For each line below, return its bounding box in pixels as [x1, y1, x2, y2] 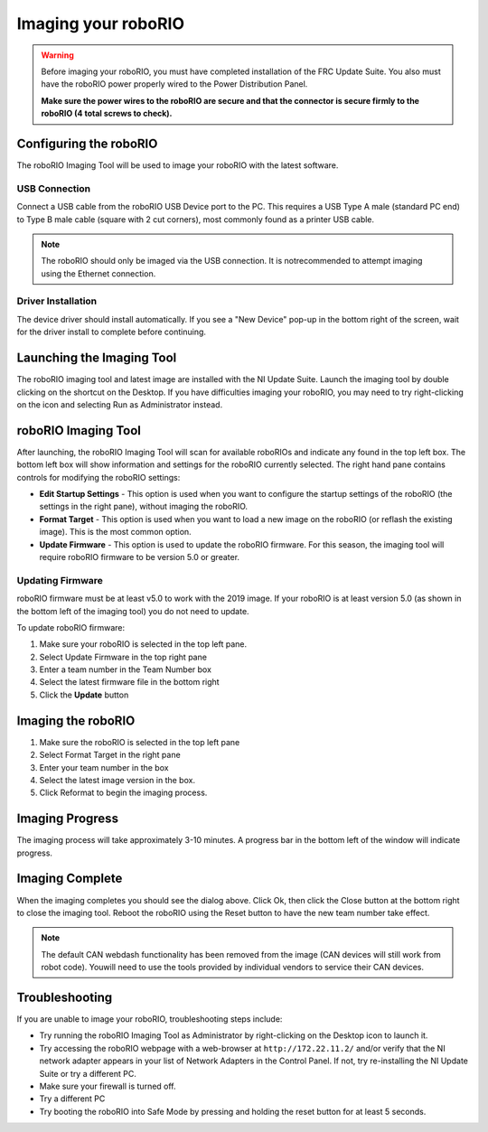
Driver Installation [16, 295, 98, 307]
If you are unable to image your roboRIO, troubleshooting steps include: [16, 1013, 283, 1024]
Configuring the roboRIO [16, 136, 158, 151]
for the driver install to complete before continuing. [16, 326, 207, 338]
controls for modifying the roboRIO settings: [16, 472, 181, 482]
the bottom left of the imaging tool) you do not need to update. [16, 605, 249, 616]
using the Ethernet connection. [41, 267, 156, 279]
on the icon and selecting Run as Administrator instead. [16, 398, 223, 410]
